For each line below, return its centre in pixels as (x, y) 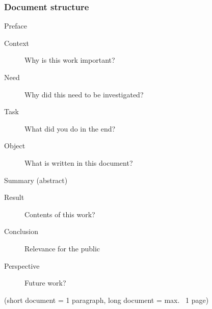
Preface (16, 26)
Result (14, 197)
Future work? (45, 283)
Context (17, 43)
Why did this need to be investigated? (84, 94)
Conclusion (21, 231)
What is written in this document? (79, 162)
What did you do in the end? (70, 128)
